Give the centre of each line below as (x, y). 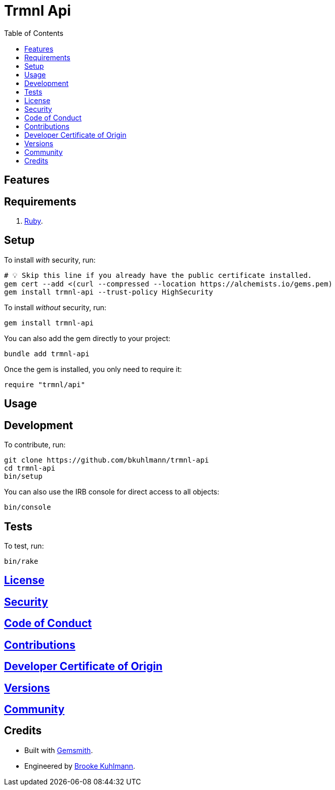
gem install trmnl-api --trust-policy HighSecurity (109, 292)
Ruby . (34, 221)
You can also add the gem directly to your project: (87, 338)
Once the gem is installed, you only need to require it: (93, 369)
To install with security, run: (50, 260)
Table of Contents (34, 33)
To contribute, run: (35, 445)
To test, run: (24, 546)
